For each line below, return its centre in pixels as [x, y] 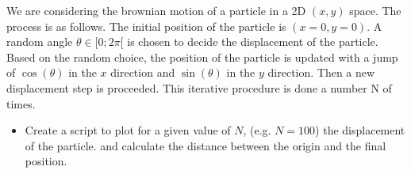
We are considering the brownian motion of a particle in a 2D [156, 10]
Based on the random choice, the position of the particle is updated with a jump [202, 57]
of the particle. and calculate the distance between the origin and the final [205, 145]
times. [21, 103]
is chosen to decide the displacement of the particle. [253, 42]
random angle [40, 42]
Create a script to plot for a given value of [128, 130]
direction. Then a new [321, 72]
